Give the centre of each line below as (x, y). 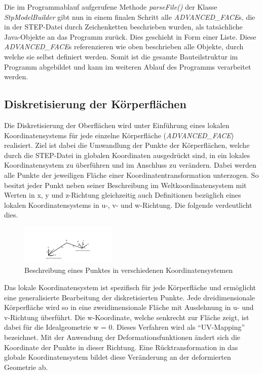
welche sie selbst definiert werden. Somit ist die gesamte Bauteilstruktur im (121, 56)
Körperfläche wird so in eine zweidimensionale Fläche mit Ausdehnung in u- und (129, 307)
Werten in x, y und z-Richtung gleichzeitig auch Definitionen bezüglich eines (123, 195)
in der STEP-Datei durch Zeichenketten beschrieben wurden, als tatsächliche (123, 27)
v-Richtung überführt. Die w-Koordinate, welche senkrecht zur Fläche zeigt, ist (127, 317)
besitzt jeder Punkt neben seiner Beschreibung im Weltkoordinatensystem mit (125, 185)
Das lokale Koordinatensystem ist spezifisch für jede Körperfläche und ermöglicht (130, 287)
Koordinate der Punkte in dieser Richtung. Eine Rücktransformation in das (121, 347)
